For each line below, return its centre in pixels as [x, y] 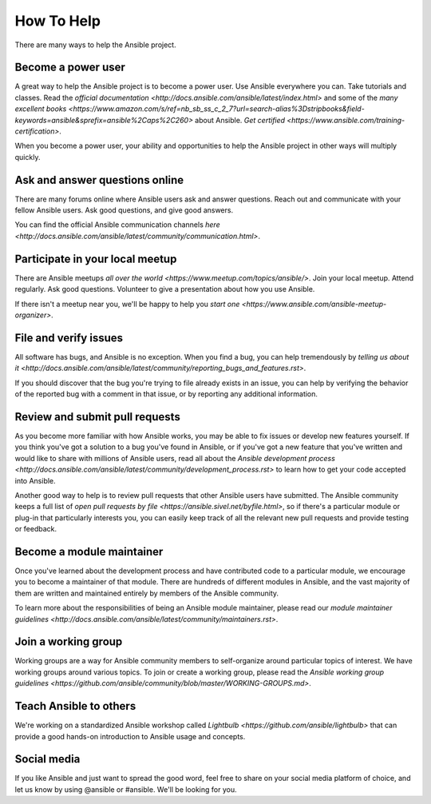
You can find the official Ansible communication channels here [117, 225]
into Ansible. [35, 480]
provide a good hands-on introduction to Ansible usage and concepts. [130, 736]
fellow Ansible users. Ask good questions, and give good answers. [124, 210]
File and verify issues [69, 338]
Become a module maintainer [89, 551]
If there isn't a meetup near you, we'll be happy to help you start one [127, 304]
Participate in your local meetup [96, 259]
